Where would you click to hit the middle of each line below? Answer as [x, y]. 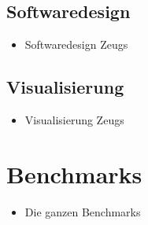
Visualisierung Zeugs [74, 120]
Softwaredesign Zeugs [76, 44]
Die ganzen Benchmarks [83, 211]
